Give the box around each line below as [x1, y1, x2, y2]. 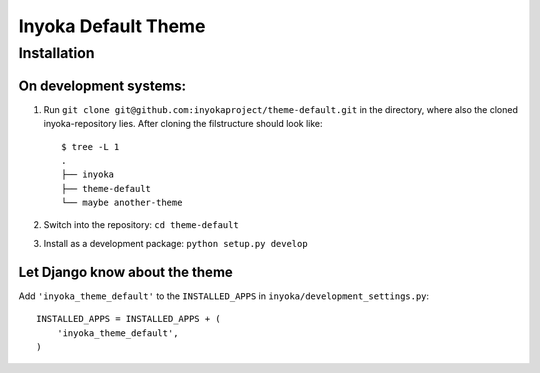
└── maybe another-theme [61, 197, 183, 209]
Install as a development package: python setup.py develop [43, 237, 309, 249]
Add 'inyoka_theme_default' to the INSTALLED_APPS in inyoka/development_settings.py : [18, 290, 430, 302]
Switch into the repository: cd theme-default [43, 219, 239, 231]
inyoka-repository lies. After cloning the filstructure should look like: [43, 118, 324, 130]
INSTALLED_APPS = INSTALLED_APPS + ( [36, 313, 222, 325]
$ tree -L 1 [61, 141, 120, 152]
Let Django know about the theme [18, 263, 234, 280]
